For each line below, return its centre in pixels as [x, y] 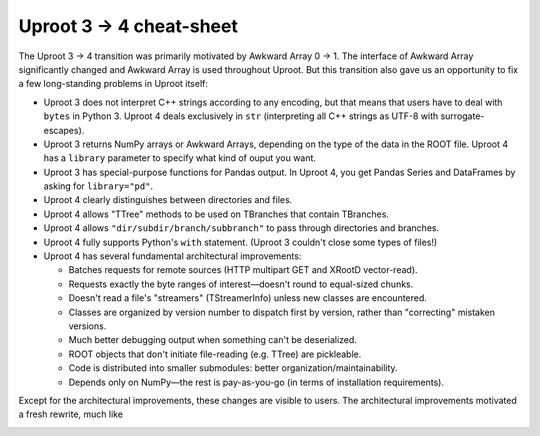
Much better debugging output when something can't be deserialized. [212, 340]
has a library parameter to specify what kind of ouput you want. [180, 158]
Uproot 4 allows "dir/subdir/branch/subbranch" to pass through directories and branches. [241, 228]
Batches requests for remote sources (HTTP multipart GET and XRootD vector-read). [243, 270]
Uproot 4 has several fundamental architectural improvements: [172, 256]
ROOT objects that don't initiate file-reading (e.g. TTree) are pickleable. [215, 354]
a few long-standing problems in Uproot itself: [113, 84]
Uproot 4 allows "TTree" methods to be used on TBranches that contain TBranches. [216, 214]
